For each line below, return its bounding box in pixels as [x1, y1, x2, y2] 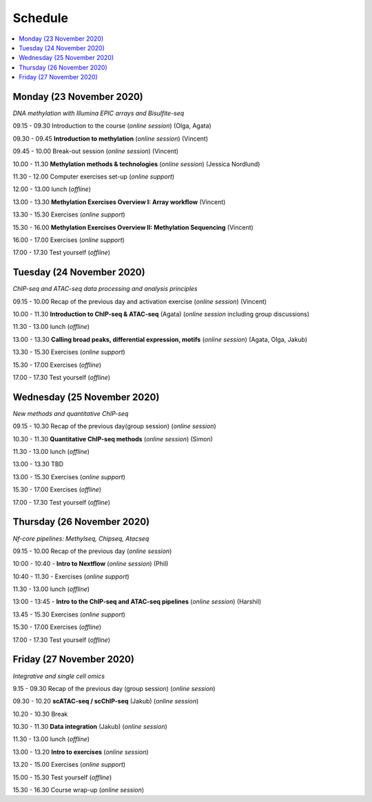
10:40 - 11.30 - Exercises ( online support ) [12, 572, 130, 581]
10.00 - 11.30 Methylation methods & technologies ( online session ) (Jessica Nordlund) [12, 159, 260, 168]
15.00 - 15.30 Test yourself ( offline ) [12, 773, 112, 781]
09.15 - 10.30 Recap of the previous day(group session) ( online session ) [12, 422, 216, 430]
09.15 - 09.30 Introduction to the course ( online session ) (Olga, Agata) [12, 121, 211, 130]
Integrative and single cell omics [12, 672, 105, 680]
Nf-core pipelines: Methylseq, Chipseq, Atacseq [12, 534, 149, 543]
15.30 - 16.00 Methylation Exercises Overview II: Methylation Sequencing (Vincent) [12, 223, 254, 231]
